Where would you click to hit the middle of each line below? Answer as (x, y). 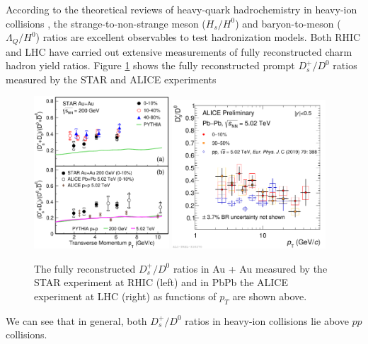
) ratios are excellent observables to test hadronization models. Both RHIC (198, 37)
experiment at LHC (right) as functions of (125, 296)
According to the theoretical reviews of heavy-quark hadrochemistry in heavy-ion (182, 9)
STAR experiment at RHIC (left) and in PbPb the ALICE (161, 282)
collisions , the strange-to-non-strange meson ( (106, 23)
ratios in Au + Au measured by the (250, 268)
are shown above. (270, 296)
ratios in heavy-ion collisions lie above (267, 320)
